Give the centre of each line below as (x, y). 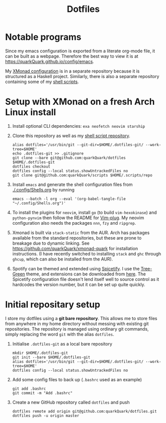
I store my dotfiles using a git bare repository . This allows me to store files (81, 318)
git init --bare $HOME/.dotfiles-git (51, 357)
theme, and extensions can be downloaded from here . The (86, 274)
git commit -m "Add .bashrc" (42, 393)
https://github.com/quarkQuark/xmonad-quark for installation (75, 248)
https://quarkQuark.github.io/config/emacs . (50, 61)
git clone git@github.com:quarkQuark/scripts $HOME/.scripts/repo (82, 175)
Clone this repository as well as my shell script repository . (71, 136)
